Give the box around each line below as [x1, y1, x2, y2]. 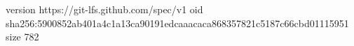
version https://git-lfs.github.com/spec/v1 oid [6, 2, 203, 16]
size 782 [6, 29, 39, 44]
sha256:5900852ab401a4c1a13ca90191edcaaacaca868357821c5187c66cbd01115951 [6, 15, 349, 30]
